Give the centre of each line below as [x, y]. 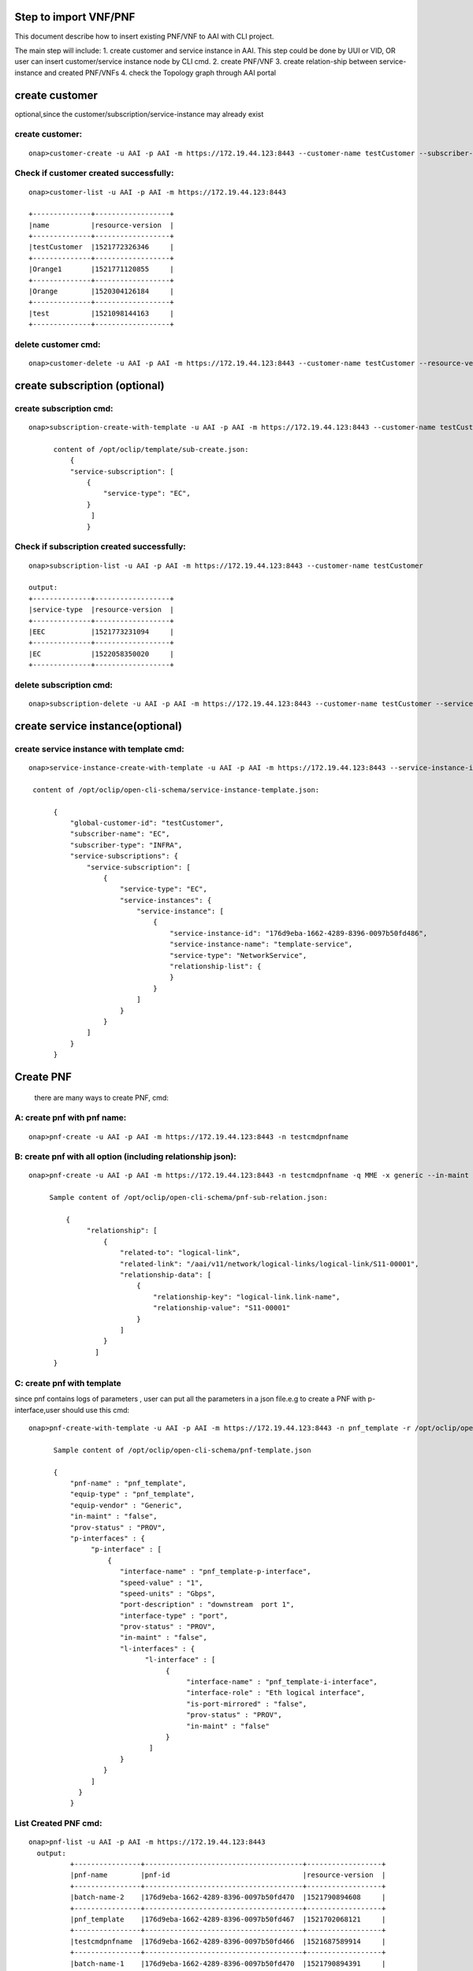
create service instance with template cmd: [99, 749]
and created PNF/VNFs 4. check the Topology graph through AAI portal [160, 73]
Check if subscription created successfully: [101, 546]
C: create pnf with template [68, 1383]
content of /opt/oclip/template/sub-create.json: [151, 449]
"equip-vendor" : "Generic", [126, 1505]
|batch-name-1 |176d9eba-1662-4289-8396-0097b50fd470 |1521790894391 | [228, 1964]
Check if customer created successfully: [94, 173]
